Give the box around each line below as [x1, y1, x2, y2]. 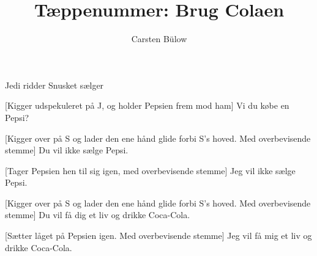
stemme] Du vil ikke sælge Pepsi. [5, 144, 129, 156]
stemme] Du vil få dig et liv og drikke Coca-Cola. [5, 208, 190, 221]
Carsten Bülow [131, 32, 187, 45]
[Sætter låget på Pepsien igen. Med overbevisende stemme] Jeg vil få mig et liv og [5, 229, 312, 242]
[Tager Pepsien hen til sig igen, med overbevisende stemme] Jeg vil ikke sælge [5, 164, 296, 177]
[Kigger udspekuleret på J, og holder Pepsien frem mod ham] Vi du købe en [5, 99, 289, 112]
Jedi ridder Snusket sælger [5, 78, 104, 91]
